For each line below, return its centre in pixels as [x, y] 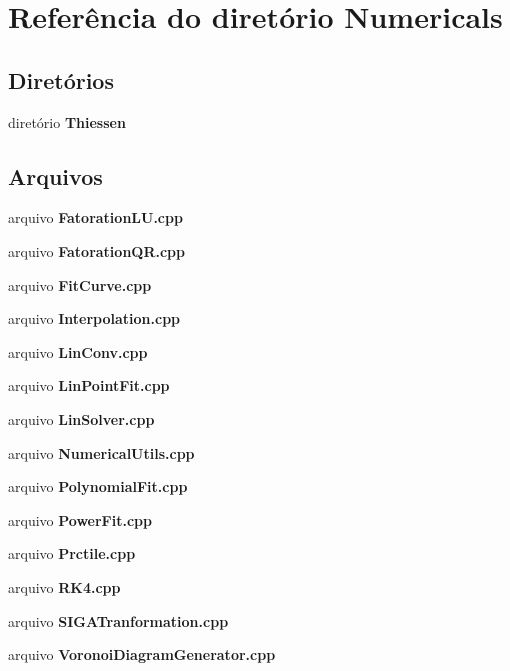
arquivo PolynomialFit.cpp [98, 486]
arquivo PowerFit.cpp [80, 519]
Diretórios [61, 79]
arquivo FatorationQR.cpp [97, 250]
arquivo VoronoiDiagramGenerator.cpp [142, 654]
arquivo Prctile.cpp [72, 553]
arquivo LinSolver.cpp [81, 418]
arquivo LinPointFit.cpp [89, 385]
